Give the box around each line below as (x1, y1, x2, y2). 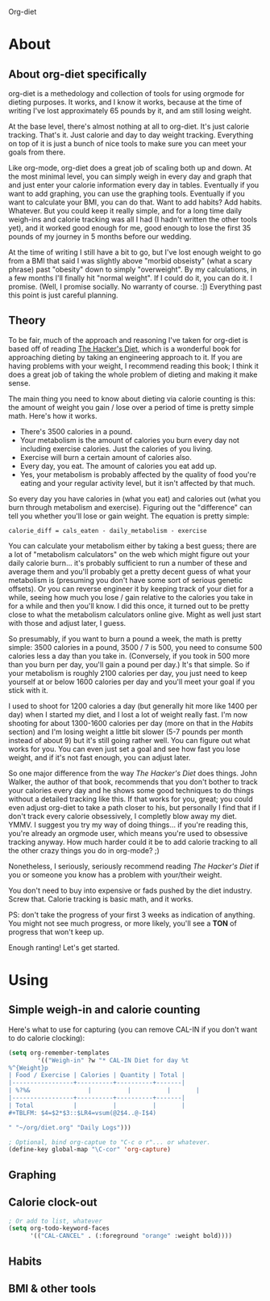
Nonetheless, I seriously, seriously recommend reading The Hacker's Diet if (8, 861, 260, 871)
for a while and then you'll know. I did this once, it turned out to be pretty (8, 601, 250, 610)
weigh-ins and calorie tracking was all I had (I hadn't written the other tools (8, 214, 258, 224)
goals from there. (8, 147, 66, 157)
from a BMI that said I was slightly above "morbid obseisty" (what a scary (8, 256, 252, 265)
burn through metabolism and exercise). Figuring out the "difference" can (8, 502, 252, 512)
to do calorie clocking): (8, 1033, 85, 1042)
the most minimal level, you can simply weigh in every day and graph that (8, 171, 252, 181)
